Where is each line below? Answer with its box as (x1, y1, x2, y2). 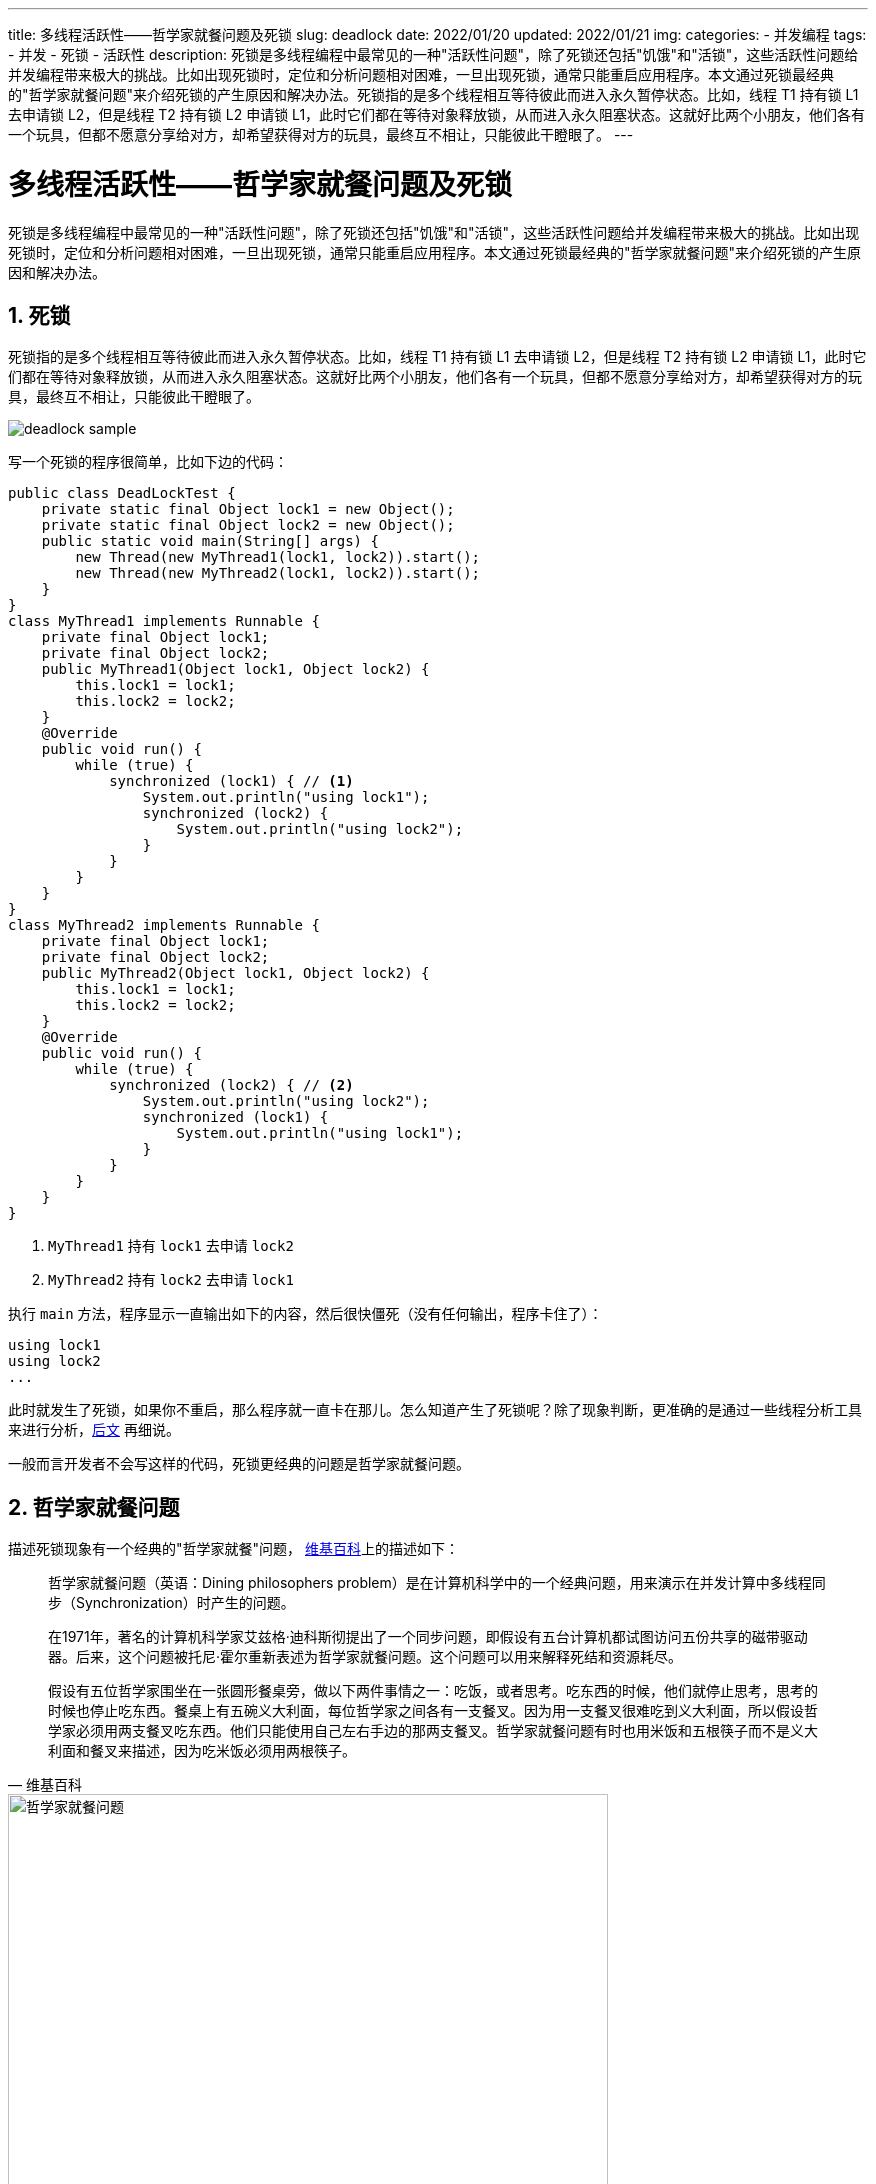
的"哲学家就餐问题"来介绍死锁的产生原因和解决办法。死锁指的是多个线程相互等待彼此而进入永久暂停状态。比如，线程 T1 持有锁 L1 (8, 86, 859, 103)
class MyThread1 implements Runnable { (8, 613, 320, 630)
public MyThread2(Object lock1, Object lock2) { (41, 965, 430, 982)
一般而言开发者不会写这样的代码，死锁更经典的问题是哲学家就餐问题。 (8, 1455, 470, 1473)
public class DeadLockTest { (8, 485, 236, 502)
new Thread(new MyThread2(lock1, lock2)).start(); (75, 565, 481, 582)
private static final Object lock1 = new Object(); (41, 501, 455, 518)
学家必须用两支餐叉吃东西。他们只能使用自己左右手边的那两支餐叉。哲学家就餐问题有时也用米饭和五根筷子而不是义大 (48, 1722, 818, 1740)
